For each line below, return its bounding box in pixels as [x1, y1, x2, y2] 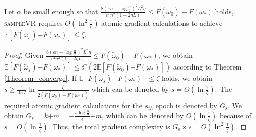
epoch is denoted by [155, 99, 217, 110]
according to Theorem [173, 61, 242, 72]
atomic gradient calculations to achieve [101, 18, 223, 28]
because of [219, 110, 251, 120]
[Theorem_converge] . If [4, 73, 77, 83]
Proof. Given [4, 50, 44, 60]
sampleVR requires [4, 18, 63, 28]
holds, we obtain [161, 73, 212, 83]
